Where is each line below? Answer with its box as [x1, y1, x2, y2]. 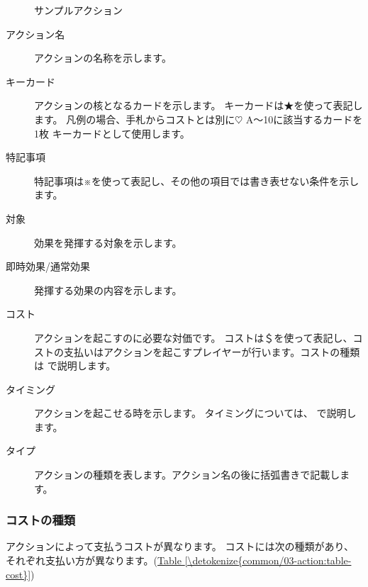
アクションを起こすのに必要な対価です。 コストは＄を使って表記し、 [34, 330, 353, 345]
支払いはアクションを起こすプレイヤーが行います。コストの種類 [63, 344, 360, 359]
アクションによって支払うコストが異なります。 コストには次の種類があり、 [6, 539, 354, 554]
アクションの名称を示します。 [34, 50, 172, 65]
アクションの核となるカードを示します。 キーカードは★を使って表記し [34, 98, 363, 113]
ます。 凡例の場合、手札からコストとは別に [34, 111, 235, 126]
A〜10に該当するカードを [245, 111, 363, 126]
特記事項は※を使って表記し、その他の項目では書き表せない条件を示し [34, 173, 359, 188]
